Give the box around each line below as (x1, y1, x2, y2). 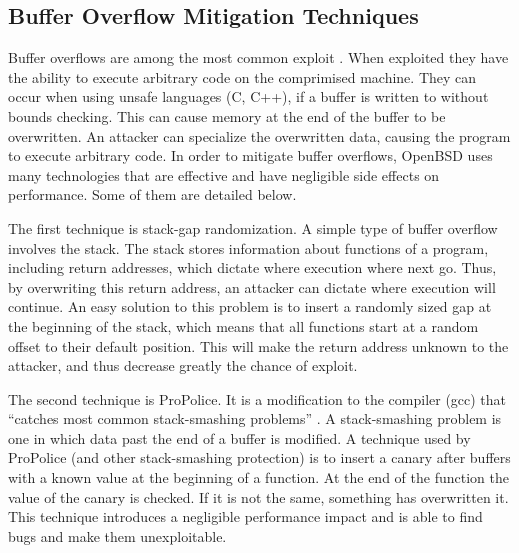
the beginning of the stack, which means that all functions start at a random (8, 315, 479, 336)
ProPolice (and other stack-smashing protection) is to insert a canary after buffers (8, 447, 511, 468)
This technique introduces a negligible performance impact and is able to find (8, 506, 483, 527)
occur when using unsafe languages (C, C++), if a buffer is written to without (8, 86, 489, 107)
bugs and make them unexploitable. (8, 525, 227, 546)
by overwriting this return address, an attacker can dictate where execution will (8, 276, 496, 297)
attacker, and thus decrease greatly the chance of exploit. (8, 355, 358, 376)
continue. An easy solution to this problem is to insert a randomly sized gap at (8, 296, 492, 317)
